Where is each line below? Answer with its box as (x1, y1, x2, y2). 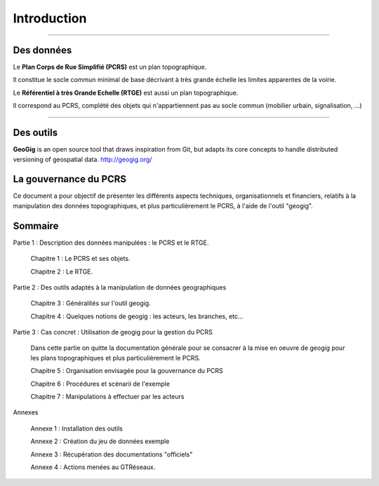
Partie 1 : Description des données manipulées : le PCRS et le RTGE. (13, 238, 209, 247)
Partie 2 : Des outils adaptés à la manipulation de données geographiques (13, 283, 227, 291)
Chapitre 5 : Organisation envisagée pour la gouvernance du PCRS (30, 367, 224, 375)
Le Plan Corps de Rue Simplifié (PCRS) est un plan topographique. (13, 63, 207, 72)
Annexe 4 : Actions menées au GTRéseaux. (30, 463, 156, 471)
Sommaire (13, 220, 59, 231)
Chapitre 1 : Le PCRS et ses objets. (30, 255, 131, 263)
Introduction (13, 11, 87, 26)
